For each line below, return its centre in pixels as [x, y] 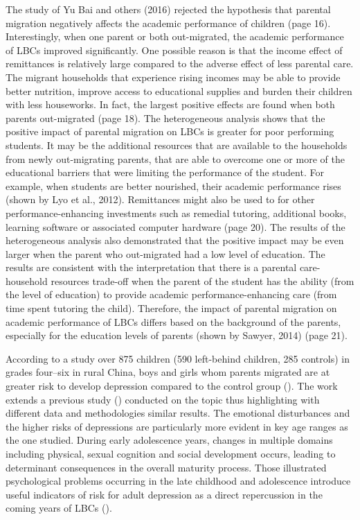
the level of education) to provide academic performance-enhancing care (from [171, 294]
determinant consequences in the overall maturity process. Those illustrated [166, 467]
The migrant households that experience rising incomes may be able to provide [173, 77]
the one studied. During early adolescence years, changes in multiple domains [169, 440]
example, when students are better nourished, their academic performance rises [173, 185]
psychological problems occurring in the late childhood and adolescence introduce [178, 481]
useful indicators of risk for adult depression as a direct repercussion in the [164, 494]
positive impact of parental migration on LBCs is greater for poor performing [170, 131]
